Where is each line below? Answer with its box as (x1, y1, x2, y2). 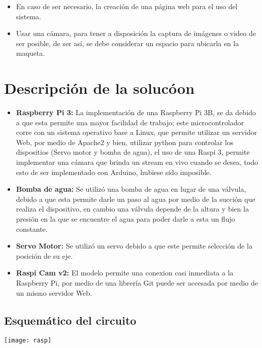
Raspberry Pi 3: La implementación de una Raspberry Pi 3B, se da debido (16, 107, 256, 118)
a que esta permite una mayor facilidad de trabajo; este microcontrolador (16, 117, 244, 127)
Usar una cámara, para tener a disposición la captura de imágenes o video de (16, 28, 256, 39)
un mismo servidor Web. (16, 287, 92, 298)
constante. (16, 223, 48, 234)
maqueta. (16, 48, 45, 58)
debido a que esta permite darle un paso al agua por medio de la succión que (16, 193, 255, 204)
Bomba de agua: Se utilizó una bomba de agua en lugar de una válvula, (16, 184, 246, 194)
